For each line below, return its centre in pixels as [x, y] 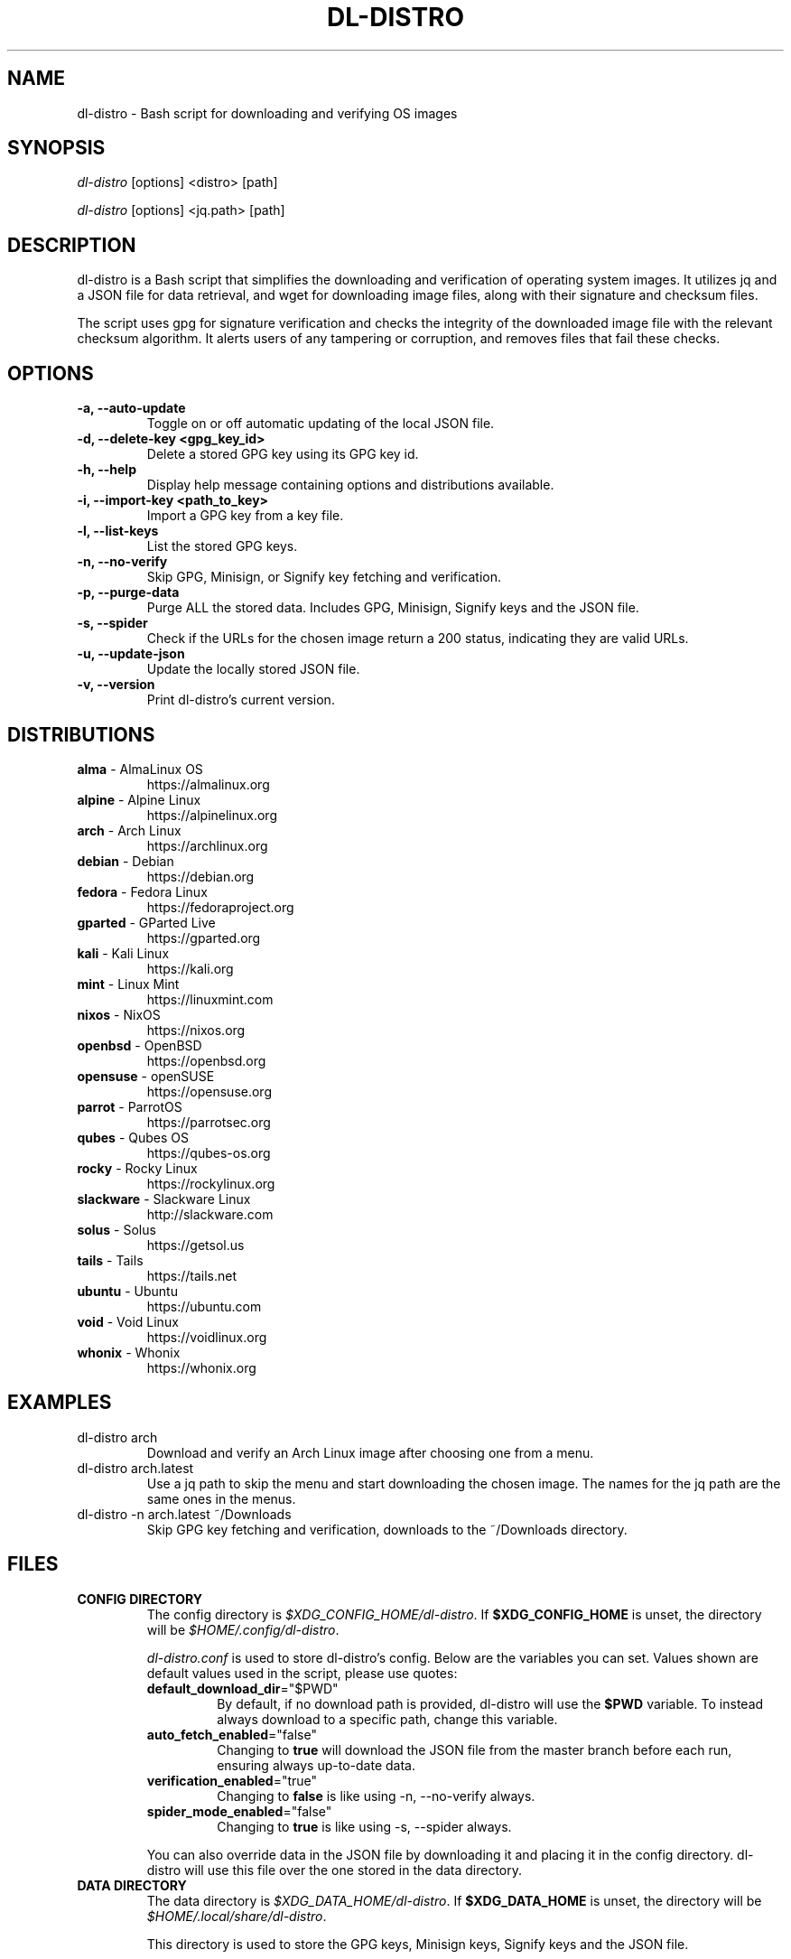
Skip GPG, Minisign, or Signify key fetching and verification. [324, 577]
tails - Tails [110, 1260]
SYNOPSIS [56, 148]
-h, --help [107, 470]
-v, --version [116, 685]
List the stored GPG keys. [222, 546]
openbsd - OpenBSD [140, 1045]
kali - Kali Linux [123, 953]
